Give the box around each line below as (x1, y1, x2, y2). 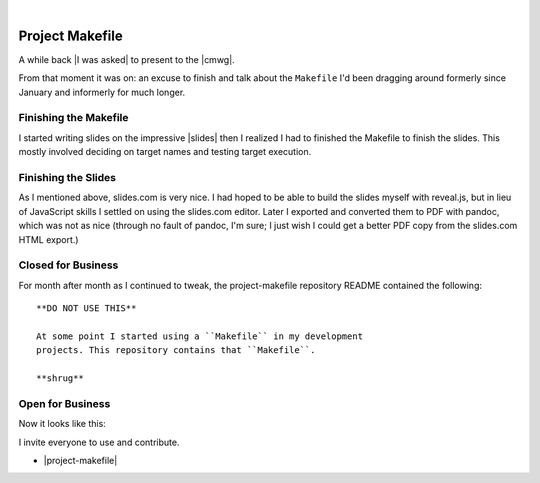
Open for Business (18, 396, 111, 410)
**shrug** (36, 373, 84, 384)
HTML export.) (18, 233, 79, 245)
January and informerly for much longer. (18, 86, 186, 98)
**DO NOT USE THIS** (36, 303, 137, 314)
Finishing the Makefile (18, 111, 129, 125)
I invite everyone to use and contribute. (18, 436, 180, 448)
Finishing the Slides (18, 170, 117, 184)
